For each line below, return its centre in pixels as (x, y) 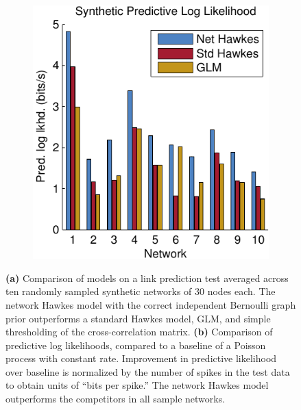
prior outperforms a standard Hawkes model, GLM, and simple (138, 318)
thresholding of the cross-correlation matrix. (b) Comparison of (139, 332)
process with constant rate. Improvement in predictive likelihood (141, 358)
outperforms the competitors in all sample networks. (116, 399)
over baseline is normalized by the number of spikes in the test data (148, 371)
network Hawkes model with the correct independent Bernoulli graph (151, 304)
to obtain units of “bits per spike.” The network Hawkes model (137, 385)
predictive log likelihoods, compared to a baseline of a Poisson (136, 345)
